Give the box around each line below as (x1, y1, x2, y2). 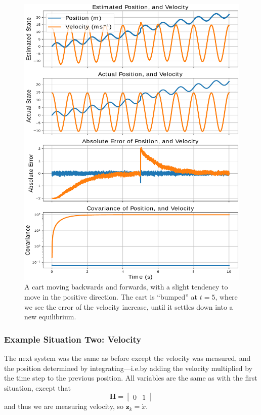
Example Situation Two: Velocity (4, 333, 142, 345)
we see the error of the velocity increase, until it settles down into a (24, 301, 233, 312)
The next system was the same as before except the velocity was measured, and (4, 352, 251, 363)
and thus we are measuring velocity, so (4, 401, 123, 411)
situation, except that (4, 382, 71, 393)
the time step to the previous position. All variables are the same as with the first (4, 372, 257, 383)
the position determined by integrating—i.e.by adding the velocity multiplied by (4, 362, 252, 373)
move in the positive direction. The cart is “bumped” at (24, 291, 198, 302)
